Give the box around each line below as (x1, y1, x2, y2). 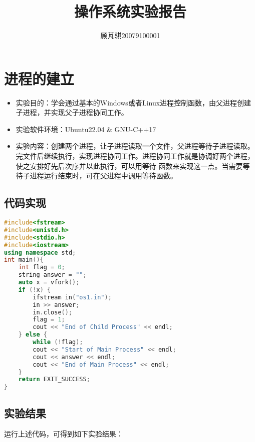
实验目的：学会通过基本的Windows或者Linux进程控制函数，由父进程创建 (16, 97, 251, 107)
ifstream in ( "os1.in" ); (33, 293, 112, 301)
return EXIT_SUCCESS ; (18, 376, 90, 383)
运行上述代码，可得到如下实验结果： (4, 428, 123, 439)
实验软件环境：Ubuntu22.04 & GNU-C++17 (16, 124, 156, 134)
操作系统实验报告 (74, 1, 186, 22)
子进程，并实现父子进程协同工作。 (16, 107, 128, 118)
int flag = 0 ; (18, 264, 65, 271)
